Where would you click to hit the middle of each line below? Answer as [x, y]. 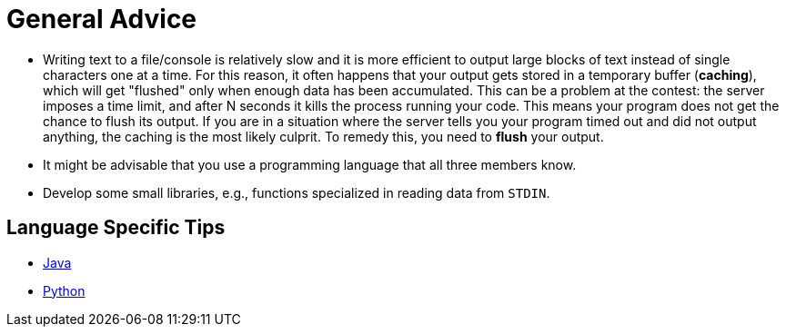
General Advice [102, 19]
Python [64, 290]
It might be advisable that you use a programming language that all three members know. [310, 164]
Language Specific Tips [116, 228]
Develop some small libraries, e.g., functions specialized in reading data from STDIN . [297, 192]
